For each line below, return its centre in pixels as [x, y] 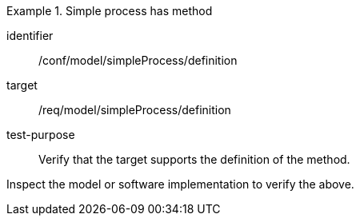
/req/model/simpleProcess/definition [135, 110]
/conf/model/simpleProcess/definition [138, 60]
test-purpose [41, 135]
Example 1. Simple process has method [110, 11]
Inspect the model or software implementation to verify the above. [180, 184]
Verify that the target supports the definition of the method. [194, 159]
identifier [30, 36]
